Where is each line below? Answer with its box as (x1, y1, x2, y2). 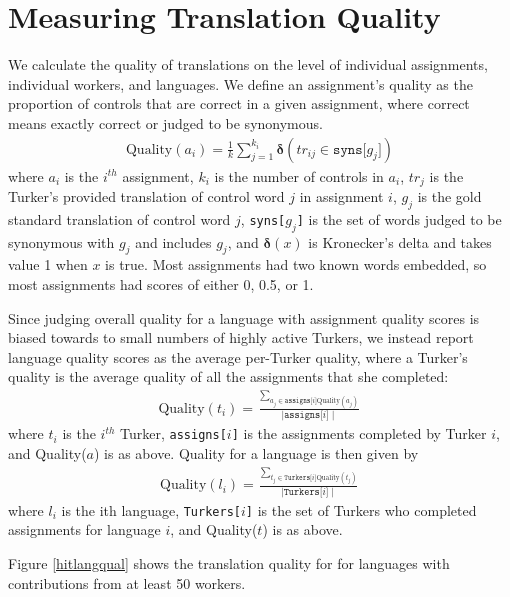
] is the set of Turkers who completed (245, 499, 477, 520)
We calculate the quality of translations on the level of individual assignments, (8, 54, 488, 75)
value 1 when (8, 254, 88, 275)
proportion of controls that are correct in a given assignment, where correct (8, 93, 470, 114)
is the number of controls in (214, 165, 384, 186)
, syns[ (240, 208, 286, 229)
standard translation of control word (8, 208, 231, 229)
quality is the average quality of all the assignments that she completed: (8, 366, 449, 387)
